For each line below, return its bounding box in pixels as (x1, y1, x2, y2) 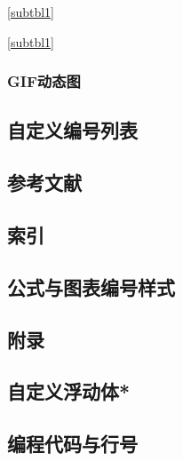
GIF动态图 (7, 70, 81, 92)
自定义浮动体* (7, 378, 131, 405)
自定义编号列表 (7, 116, 138, 144)
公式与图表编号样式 (7, 273, 175, 300)
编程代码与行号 (7, 430, 138, 457)
